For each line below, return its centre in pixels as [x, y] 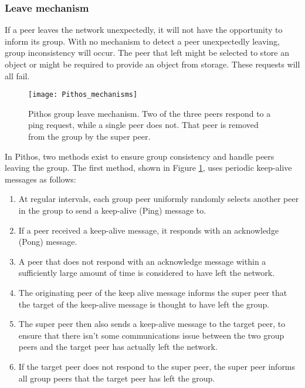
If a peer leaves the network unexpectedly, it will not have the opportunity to [144, 30]
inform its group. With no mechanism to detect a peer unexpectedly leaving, [142, 41]
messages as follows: [40, 179]
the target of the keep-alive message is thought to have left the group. [144, 304]
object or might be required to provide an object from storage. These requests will [152, 64]
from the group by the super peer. [89, 136]
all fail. [17, 75]
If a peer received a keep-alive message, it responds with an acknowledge [149, 230]
